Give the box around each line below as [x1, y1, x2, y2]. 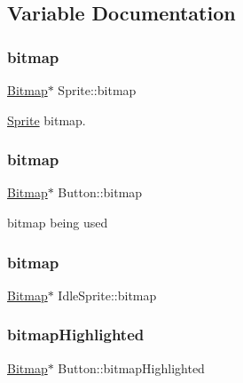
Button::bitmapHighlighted [58, 358, 205, 377]
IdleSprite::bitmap [58, 285, 157, 304]
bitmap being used [7, 213, 108, 231]
